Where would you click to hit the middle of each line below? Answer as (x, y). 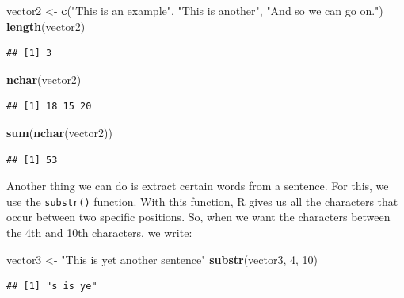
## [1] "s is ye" (52, 287)
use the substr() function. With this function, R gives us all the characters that (202, 201)
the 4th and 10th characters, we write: (99, 232)
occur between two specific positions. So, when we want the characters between (198, 217)
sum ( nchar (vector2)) (59, 132)
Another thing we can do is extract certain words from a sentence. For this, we (198, 186)
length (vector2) (46, 26)
